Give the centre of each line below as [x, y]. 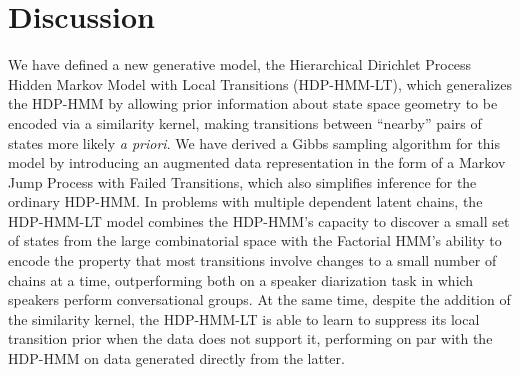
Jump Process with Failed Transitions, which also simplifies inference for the [242, 181]
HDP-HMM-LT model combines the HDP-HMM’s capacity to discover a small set [259, 220]
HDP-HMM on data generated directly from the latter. [176, 358]
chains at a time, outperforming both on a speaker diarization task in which [241, 279]
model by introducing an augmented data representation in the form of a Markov [257, 162]
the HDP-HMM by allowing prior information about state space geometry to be [253, 103]
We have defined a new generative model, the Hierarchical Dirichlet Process [240, 64]
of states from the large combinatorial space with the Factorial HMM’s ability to [255, 240]
